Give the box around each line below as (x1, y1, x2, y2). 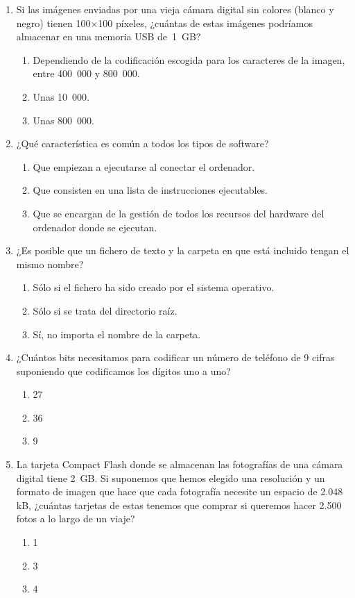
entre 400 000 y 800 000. (33, 66, 140, 81)
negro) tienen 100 (16, 15, 91, 30)
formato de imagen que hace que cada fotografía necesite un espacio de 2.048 (16, 484, 343, 499)
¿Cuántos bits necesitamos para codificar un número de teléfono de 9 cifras (16, 350, 335, 365)
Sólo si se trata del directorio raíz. (33, 303, 177, 317)
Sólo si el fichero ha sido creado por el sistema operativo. (33, 280, 275, 294)
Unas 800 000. (33, 113, 94, 127)
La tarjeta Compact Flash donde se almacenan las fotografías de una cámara (16, 457, 343, 472)
